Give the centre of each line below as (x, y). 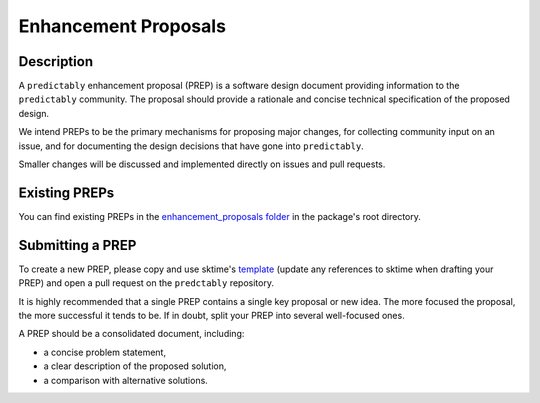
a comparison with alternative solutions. (126, 380)
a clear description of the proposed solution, (135, 366)
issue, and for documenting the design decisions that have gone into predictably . (191, 146)
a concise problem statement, (105, 352)
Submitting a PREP (77, 245)
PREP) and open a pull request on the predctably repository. (146, 283)
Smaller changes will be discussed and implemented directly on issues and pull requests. (202, 164)
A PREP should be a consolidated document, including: (131, 334)
